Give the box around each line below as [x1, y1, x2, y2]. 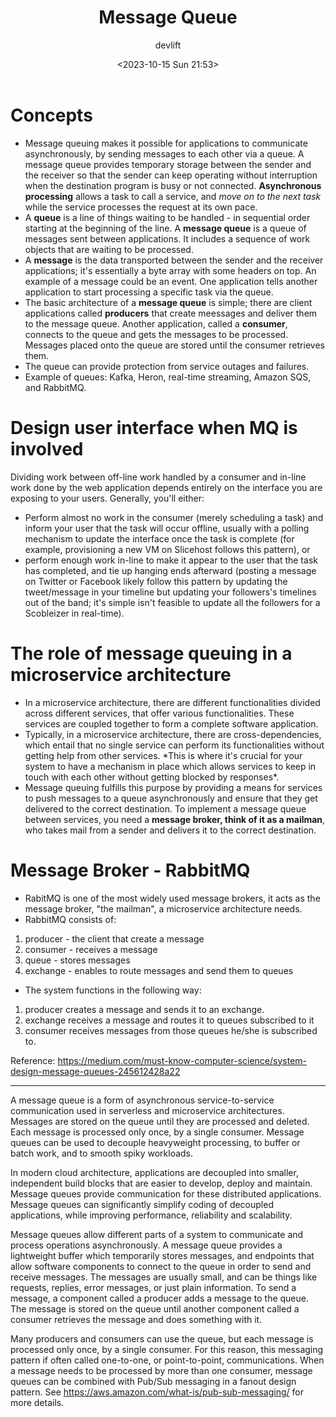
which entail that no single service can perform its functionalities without [24, 739, 325, 751]
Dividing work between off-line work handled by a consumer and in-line [10, 471, 307, 483]
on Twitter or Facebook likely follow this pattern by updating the [24, 575, 288, 587]
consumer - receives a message [24, 943, 158, 955]
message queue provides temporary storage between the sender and [24, 158, 312, 170]
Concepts [10, 104, 93, 126]
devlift [154, 39, 182, 51]
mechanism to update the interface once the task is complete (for [24, 532, 295, 545]
